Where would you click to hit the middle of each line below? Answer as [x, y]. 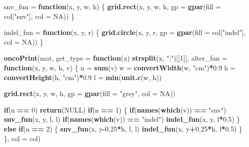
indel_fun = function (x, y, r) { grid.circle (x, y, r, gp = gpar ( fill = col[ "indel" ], [125, 32]
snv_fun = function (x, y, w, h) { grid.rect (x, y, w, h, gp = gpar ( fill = [113, 6]
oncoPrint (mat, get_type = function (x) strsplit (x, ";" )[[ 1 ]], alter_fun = [116, 58]
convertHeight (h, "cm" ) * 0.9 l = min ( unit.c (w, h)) [83, 77]
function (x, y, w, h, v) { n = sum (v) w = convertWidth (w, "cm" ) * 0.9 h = [120, 67]
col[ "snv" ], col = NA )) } [39, 16]
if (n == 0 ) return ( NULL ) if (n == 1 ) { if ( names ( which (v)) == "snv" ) [115, 109]
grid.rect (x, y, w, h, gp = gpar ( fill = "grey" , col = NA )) [90, 93]
